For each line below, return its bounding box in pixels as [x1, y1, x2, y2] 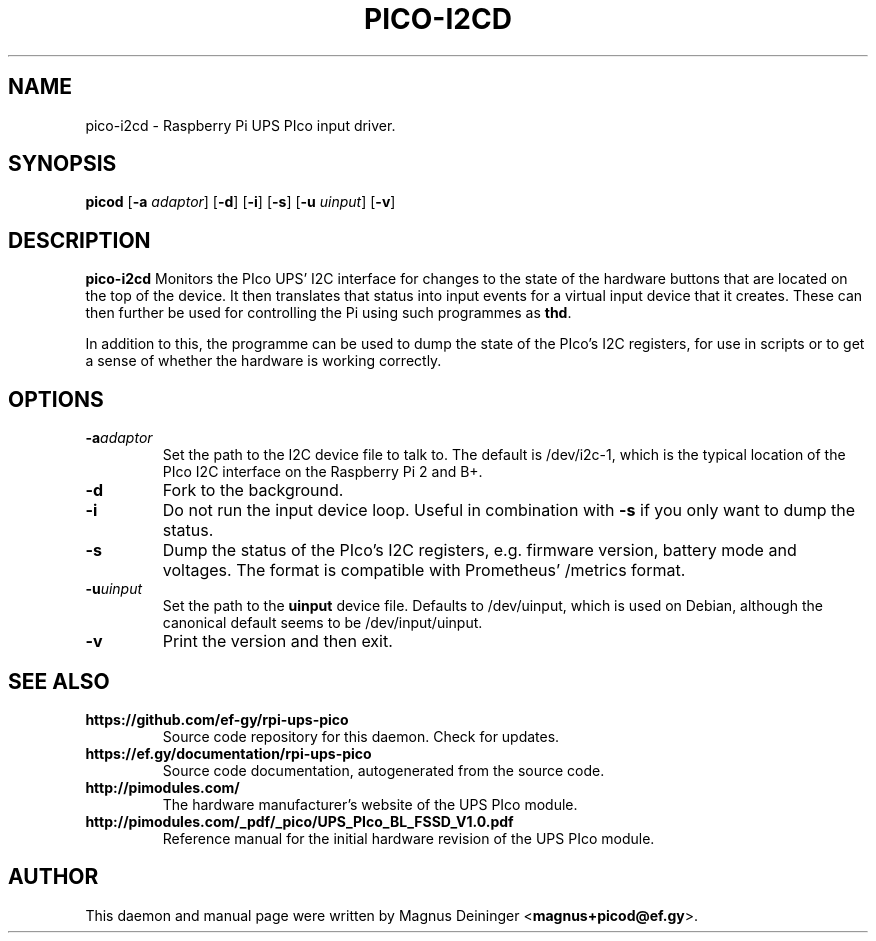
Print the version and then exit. [162, 631, 393, 652]
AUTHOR [8, 864, 99, 890]
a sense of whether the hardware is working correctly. [85, 352, 442, 370]
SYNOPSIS [8, 151, 117, 177]
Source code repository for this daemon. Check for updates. [162, 727, 560, 745]
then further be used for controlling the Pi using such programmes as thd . [85, 304, 572, 322]
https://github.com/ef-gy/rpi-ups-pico [85, 710, 349, 728]
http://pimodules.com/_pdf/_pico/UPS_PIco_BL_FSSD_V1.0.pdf [85, 812, 514, 830]
